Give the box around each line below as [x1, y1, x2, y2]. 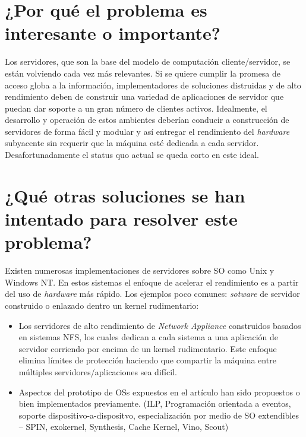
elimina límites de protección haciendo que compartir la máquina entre [18, 354, 276, 366]
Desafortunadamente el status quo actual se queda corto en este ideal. [5, 148, 260, 161]
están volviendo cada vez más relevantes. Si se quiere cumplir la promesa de [5, 66, 281, 79]
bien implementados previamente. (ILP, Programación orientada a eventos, [18, 397, 291, 410]
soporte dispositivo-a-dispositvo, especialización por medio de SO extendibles [18, 408, 299, 421]
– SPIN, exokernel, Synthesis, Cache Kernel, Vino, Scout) [18, 420, 229, 433]
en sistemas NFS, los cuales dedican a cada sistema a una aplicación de [18, 331, 279, 343]
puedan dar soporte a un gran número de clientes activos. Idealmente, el [5, 102, 267, 114]
